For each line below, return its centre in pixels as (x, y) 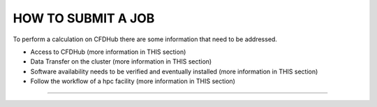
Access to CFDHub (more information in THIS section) (108, 52)
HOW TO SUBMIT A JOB (84, 18)
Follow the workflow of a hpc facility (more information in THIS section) (133, 81)
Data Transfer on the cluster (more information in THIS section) (121, 62)
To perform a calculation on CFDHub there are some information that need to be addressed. (145, 39)
